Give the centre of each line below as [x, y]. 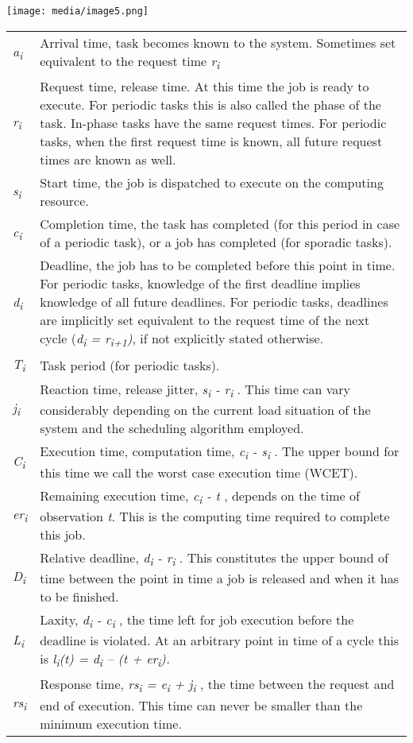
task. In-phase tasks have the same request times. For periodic [213, 122]
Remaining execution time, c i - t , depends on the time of [200, 496]
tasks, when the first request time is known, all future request [211, 141]
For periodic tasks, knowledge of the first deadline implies [200, 283]
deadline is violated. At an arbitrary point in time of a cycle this [220, 640]
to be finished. [79, 596]
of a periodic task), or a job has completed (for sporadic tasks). [216, 242]
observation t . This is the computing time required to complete [215, 516]
